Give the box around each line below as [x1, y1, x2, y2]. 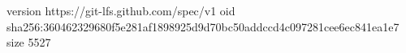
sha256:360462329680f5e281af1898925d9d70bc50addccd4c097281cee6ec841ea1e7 [6, 18, 400, 35]
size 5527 [6, 34, 51, 51]
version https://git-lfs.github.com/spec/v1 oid [6, 2, 235, 18]
